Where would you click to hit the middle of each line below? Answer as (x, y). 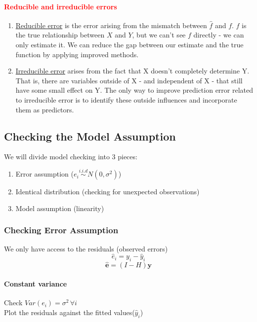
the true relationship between (60, 35)
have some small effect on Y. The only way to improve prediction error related (134, 90)
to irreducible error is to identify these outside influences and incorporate (126, 99)
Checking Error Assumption (61, 230)
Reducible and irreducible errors (61, 6)
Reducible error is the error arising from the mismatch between (111, 25)
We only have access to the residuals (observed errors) (86, 248)
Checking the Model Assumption (90, 136)
